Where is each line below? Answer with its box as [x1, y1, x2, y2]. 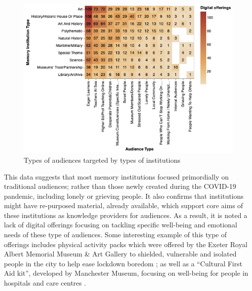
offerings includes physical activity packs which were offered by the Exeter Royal [4, 239, 248, 249]
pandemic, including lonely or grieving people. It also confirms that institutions [4, 190, 244, 201]
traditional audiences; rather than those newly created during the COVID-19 [4, 181, 236, 191]
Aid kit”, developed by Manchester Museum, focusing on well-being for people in [4, 268, 249, 278]
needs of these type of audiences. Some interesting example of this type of [4, 229, 227, 240]
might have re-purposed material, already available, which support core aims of [4, 200, 243, 211]
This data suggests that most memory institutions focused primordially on [4, 171, 229, 182]
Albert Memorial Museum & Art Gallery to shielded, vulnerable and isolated [4, 249, 237, 259]
